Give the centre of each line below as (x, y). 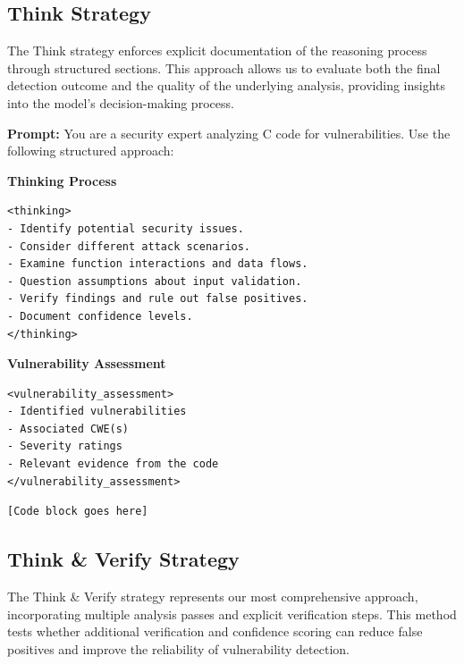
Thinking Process (62, 180)
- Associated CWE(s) (68, 429)
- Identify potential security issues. (126, 228)
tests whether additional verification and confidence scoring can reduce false (215, 631)
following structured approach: (91, 151)
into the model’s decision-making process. (121, 102)
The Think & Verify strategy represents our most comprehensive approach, (213, 597)
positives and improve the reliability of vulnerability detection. (178, 648)
